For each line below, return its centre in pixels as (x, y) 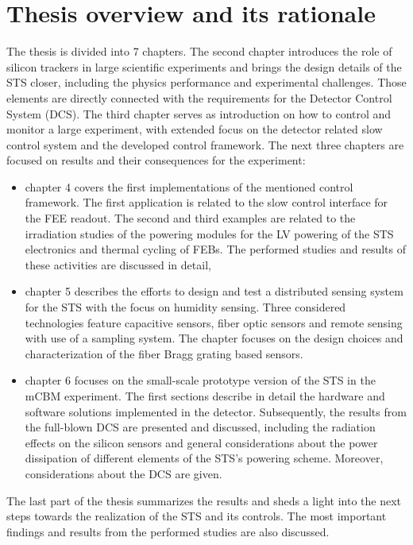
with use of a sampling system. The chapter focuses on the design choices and (214, 338)
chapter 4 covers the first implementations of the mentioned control (189, 186)
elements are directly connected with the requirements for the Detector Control (199, 97)
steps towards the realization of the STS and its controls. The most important (197, 516)
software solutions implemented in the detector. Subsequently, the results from (216, 411)
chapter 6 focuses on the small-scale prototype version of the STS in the (200, 380)
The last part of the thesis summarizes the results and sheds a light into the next (204, 500)
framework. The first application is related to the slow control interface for (206, 202)
